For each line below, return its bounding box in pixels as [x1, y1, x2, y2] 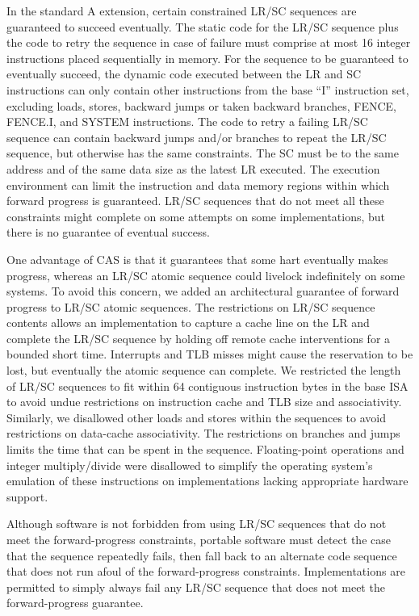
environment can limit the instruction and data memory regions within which [6, 176, 390, 193]
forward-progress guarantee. [6, 594, 144, 611]
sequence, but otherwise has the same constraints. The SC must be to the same [6, 145, 399, 161]
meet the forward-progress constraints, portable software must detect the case [6, 531, 391, 547]
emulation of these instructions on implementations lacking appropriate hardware [6, 472, 409, 489]
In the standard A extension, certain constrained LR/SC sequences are [6, 2, 357, 19]
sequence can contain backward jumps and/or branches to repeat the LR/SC [6, 128, 387, 145]
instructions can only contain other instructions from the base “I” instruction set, [6, 81, 409, 98]
